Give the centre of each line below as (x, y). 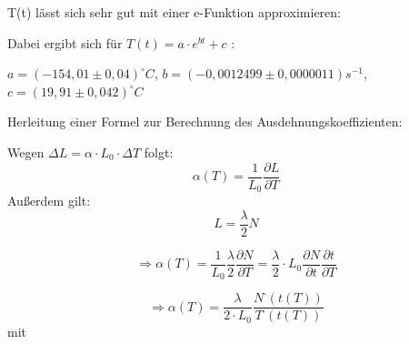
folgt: (159, 152)
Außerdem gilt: (49, 201)
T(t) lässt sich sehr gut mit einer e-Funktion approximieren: (174, 12)
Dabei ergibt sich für (65, 42)
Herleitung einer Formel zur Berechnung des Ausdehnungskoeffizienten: (205, 121)
